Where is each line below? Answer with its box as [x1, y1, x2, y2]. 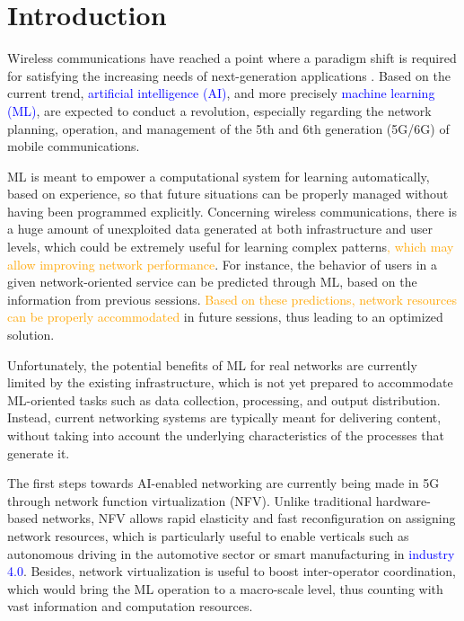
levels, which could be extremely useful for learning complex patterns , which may [7, 237, 454, 256]
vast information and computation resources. [7, 597, 253, 616]
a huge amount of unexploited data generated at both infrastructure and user [7, 219, 433, 238]
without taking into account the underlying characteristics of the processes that [7, 426, 445, 444]
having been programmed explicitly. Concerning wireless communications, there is [7, 201, 458, 220]
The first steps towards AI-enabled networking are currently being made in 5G [7, 474, 440, 492]
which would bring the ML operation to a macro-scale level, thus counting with [7, 579, 443, 598]
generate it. [7, 443, 70, 462]
